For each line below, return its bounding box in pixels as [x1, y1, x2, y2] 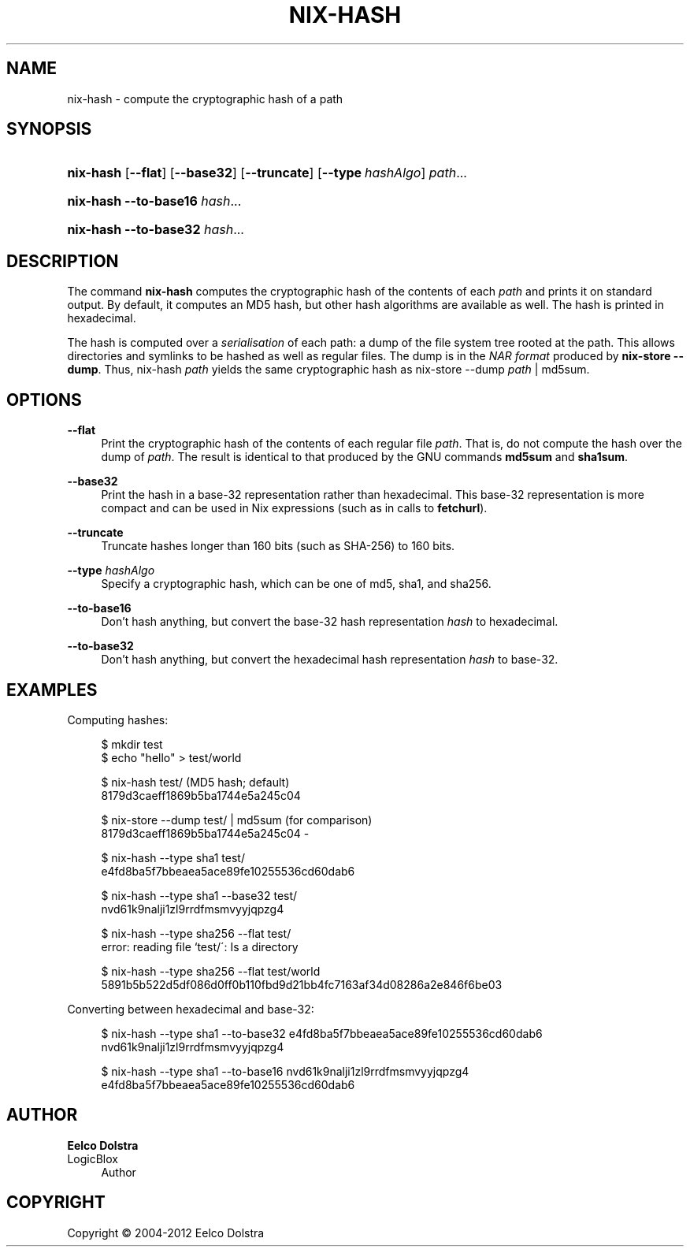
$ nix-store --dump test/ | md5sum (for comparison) [101, 812, 373, 827]
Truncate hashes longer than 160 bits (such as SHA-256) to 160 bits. [101, 539, 455, 553]
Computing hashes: [67, 712, 169, 727]
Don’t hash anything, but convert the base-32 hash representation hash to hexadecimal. [101, 615, 558, 629]
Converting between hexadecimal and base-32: [67, 1002, 314, 1016]
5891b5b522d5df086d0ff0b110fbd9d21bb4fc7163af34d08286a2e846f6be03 [101, 977, 503, 991]
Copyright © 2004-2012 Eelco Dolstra [67, 1225, 265, 1240]
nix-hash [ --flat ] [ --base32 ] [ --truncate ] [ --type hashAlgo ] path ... [67, 165, 467, 181]
